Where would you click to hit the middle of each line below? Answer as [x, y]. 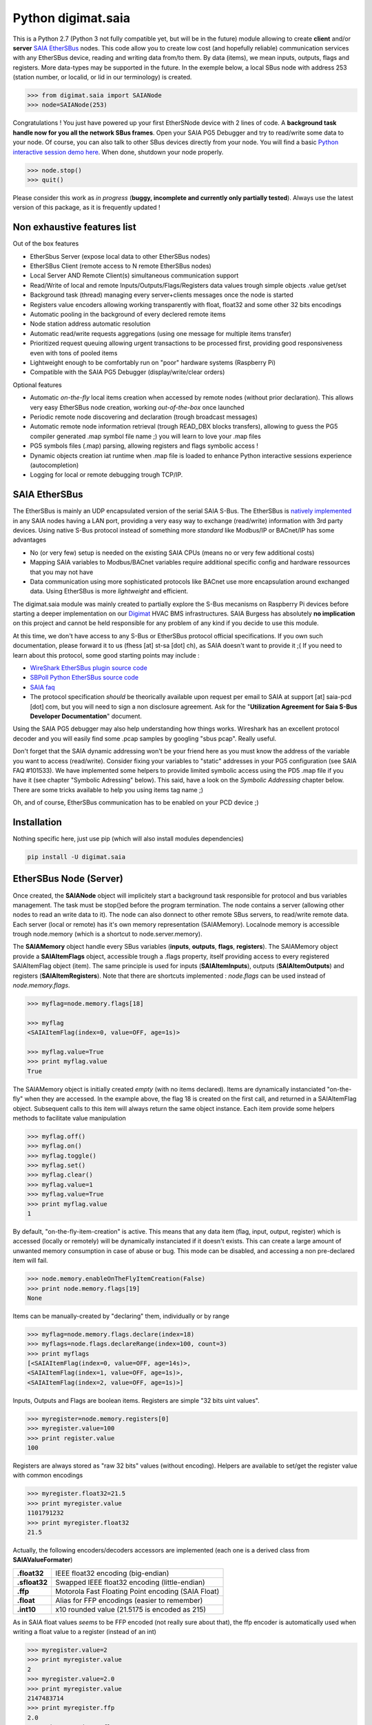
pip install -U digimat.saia [76, 857]
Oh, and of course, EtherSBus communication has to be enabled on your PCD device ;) [136, 802]
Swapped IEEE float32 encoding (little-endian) [131, 1582]
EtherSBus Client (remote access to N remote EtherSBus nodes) [121, 266]
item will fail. [30, 1261]
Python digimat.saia [72, 18]
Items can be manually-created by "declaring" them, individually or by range [121, 1316]
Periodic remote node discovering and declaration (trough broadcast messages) [144, 417]
